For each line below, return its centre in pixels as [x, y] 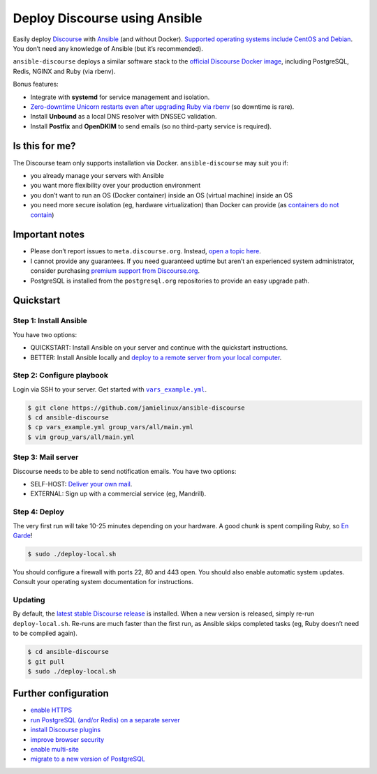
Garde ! [23, 535]
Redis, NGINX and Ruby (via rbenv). [64, 71]
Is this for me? [44, 146]
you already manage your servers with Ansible [97, 175]
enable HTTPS [51, 710]
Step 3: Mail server [46, 457]
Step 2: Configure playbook [60, 375]
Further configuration [61, 693]
